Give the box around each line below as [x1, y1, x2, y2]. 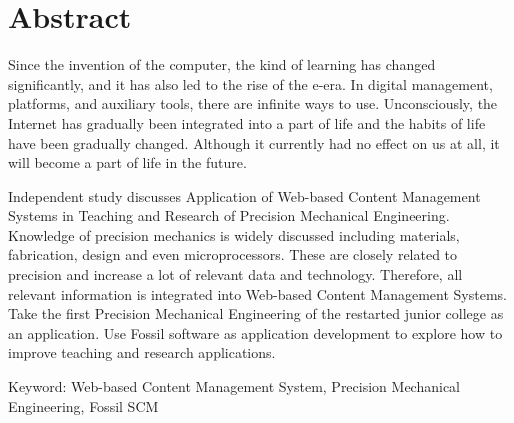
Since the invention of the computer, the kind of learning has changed [8, 54, 436, 75]
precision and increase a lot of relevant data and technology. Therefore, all [8, 264, 463, 285]
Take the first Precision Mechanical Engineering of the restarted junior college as [8, 303, 504, 324]
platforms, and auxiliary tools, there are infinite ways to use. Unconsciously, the [8, 93, 498, 114]
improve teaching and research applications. [8, 342, 276, 363]
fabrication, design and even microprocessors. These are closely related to [8, 244, 458, 265]
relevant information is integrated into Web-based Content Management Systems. [8, 283, 507, 304]
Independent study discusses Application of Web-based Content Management [8, 185, 481, 206]
